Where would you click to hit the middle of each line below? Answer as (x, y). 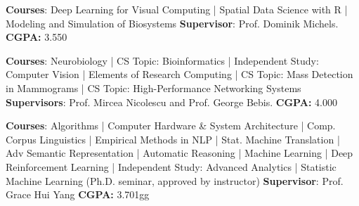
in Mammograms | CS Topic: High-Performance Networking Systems (154, 88)
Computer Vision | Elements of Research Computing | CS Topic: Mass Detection (179, 74)
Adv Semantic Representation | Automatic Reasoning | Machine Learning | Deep (179, 153)
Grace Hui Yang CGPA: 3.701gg (78, 194)
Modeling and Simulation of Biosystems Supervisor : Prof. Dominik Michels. (172, 23)
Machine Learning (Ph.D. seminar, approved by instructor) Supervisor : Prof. (175, 180)
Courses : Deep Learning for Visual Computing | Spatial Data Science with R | (177, 9)
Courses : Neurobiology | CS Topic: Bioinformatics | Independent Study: (162, 60)
